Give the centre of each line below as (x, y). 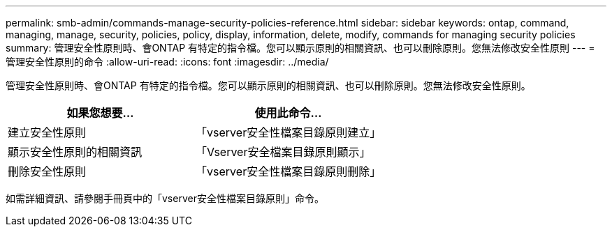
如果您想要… (100, 113)
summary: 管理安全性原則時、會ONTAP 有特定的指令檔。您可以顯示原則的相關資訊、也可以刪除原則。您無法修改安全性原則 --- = (300, 48)
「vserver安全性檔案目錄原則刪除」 (289, 171)
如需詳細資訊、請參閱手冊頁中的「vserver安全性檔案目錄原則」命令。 (165, 198)
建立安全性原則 (47, 132)
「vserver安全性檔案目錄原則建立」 (289, 132)
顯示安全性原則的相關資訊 (75, 152)
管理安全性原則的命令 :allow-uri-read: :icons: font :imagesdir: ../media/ (167, 62)
